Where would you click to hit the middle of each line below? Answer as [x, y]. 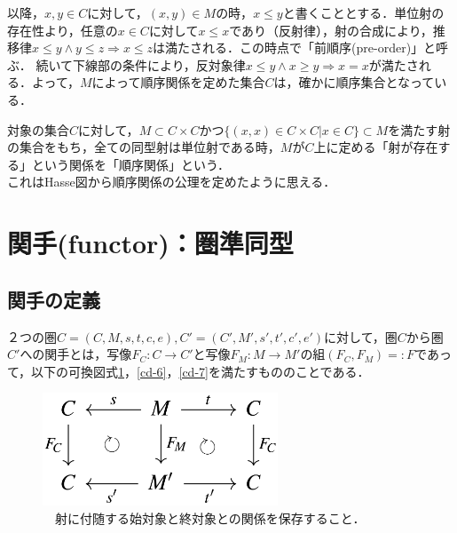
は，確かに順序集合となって [354, 82]
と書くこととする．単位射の [363, 12]
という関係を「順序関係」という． [130, 164]
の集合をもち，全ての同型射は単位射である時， [144, 147]
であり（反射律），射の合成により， [331, 30]
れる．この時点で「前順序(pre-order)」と [319, 48]
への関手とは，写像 [76, 354]
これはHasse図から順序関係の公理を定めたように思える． [172, 182]
